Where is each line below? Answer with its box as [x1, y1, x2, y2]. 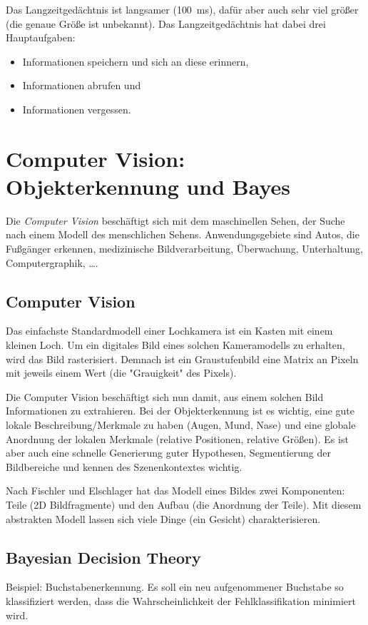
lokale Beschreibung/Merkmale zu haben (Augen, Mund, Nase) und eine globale [6, 417, 356, 432]
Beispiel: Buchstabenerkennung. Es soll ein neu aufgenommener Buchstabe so [6, 579, 344, 594]
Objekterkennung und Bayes [6, 171, 291, 200]
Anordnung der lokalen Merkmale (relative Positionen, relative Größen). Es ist [6, 431, 349, 446]
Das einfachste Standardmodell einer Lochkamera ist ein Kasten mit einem [6, 323, 333, 338]
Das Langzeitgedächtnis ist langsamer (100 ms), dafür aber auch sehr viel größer [6, 2, 359, 16]
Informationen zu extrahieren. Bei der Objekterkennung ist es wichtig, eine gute [6, 403, 354, 418]
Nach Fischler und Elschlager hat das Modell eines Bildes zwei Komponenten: [6, 483, 345, 498]
